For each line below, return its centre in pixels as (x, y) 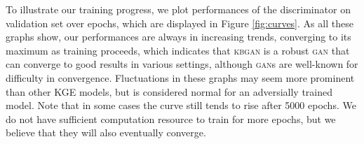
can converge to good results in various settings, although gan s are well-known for (182, 64)
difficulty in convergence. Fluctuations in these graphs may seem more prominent (180, 77)
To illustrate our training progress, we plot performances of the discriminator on (178, 9)
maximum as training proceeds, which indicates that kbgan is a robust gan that (178, 50)
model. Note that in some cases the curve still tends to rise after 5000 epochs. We (181, 105)
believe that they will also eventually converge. (106, 132)
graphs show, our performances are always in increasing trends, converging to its (178, 37)
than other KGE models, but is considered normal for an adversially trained (169, 91)
